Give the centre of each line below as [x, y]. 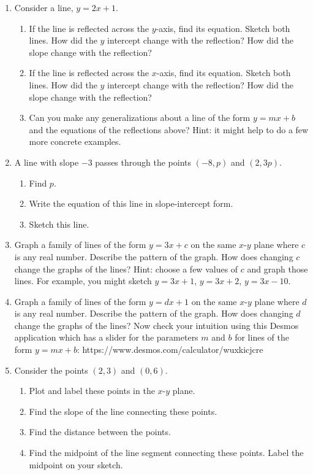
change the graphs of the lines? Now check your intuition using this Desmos [156, 325]
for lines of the [262, 337]
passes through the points [143, 162]
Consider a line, [44, 7]
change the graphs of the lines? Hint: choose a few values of [126, 268]
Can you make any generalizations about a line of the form [140, 118]
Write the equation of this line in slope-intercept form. [131, 203]
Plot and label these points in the [92, 391]
